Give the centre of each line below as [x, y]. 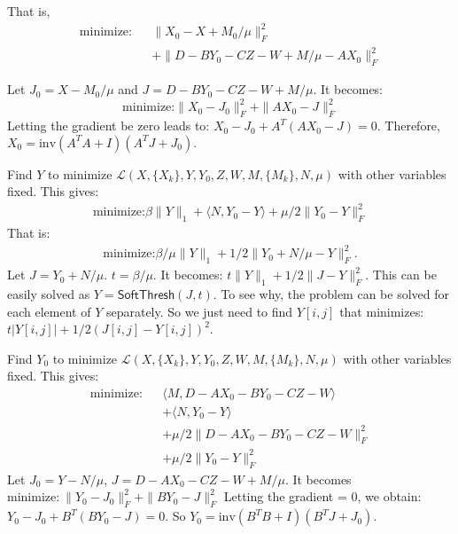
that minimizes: [382, 311]
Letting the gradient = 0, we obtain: [322, 496]
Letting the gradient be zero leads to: [109, 126]
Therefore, [412, 126]
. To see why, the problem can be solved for [331, 293]
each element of [49, 311]
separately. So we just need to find [199, 311]
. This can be [401, 275]
